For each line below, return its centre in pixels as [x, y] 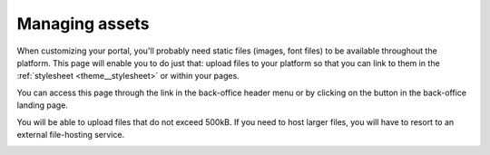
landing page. [42, 105]
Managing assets [83, 24]
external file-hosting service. [71, 134]
